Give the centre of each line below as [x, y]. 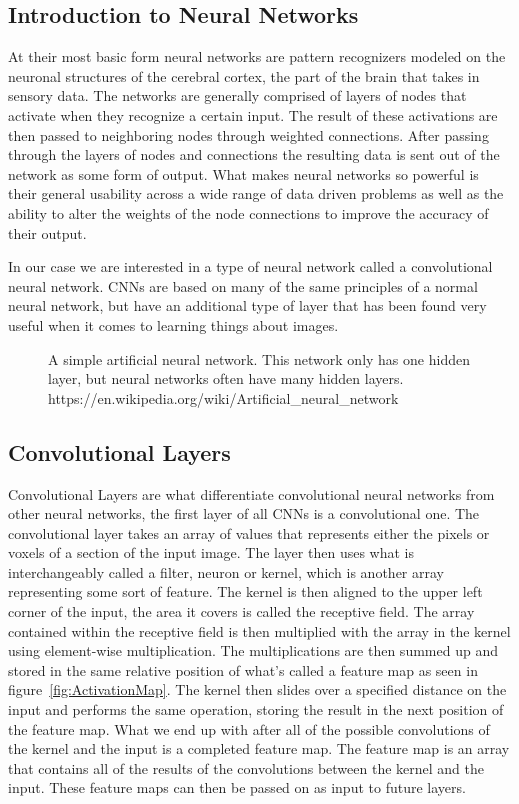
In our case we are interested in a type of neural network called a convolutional [250, 266]
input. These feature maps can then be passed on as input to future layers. [237, 787]
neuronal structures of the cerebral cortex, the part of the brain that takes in [244, 75]
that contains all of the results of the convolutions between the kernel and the [246, 767]
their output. [47, 232]
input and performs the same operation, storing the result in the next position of [256, 709]
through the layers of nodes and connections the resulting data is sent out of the [254, 154]
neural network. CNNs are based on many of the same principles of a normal [243, 285]
